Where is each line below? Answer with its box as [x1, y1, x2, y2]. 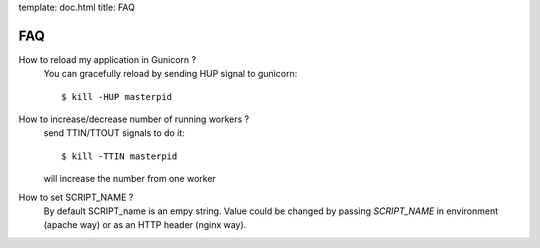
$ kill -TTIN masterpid [61, 150, 178, 162]
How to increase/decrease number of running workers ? [18, 113, 250, 125]
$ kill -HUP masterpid [61, 91, 173, 102]
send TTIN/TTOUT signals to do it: [43, 127, 185, 139]
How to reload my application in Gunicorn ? [18, 53, 197, 65]
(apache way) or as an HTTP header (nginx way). [43, 219, 247, 231]
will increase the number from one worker [43, 173, 217, 185]
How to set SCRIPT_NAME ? [18, 191, 134, 203]
